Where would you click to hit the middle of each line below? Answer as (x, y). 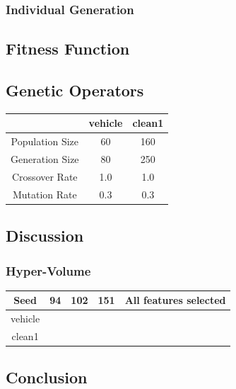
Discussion (45, 236)
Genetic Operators (75, 90)
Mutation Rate (45, 194)
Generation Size (45, 159)
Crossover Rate (45, 176)
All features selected (175, 300)
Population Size (45, 141)
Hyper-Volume (48, 270)
